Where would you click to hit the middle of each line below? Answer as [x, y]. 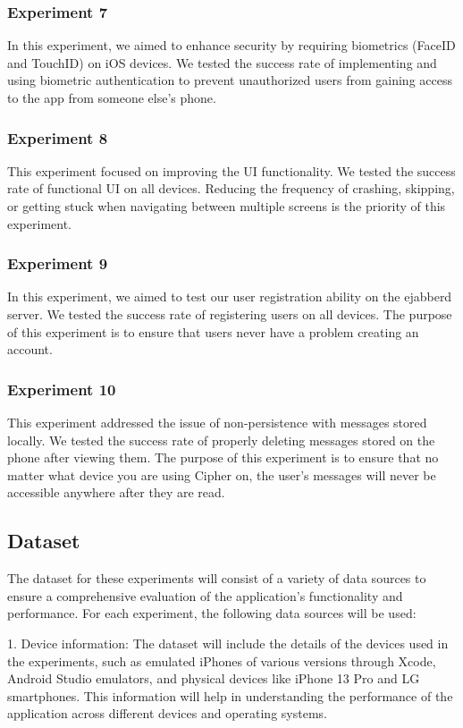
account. [30, 349]
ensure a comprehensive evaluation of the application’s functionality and [205, 595]
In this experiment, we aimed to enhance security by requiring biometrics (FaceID [231, 45]
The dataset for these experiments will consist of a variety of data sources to [217, 578]
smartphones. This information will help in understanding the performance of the [230, 695]
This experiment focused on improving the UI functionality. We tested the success [231, 170]
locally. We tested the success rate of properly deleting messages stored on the [221, 440]
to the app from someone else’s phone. [112, 97]
